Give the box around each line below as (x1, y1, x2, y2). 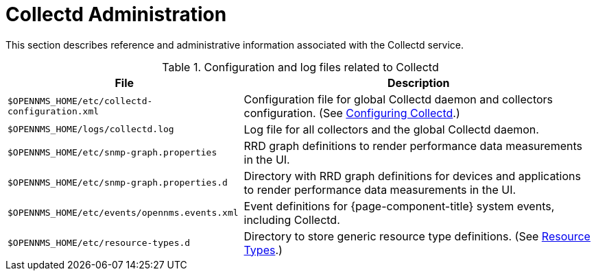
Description (388, 75, 450, 90)
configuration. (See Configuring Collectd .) (243, 105, 460, 120)
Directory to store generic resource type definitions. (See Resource (243, 229, 591, 243)
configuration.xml (8, 105, 99, 116)
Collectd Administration (5, 3, 227, 26)
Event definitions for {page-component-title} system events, (243, 199, 555, 213)
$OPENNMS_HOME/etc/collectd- (8, 95, 153, 106)
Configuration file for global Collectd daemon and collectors (243, 92, 553, 106)
